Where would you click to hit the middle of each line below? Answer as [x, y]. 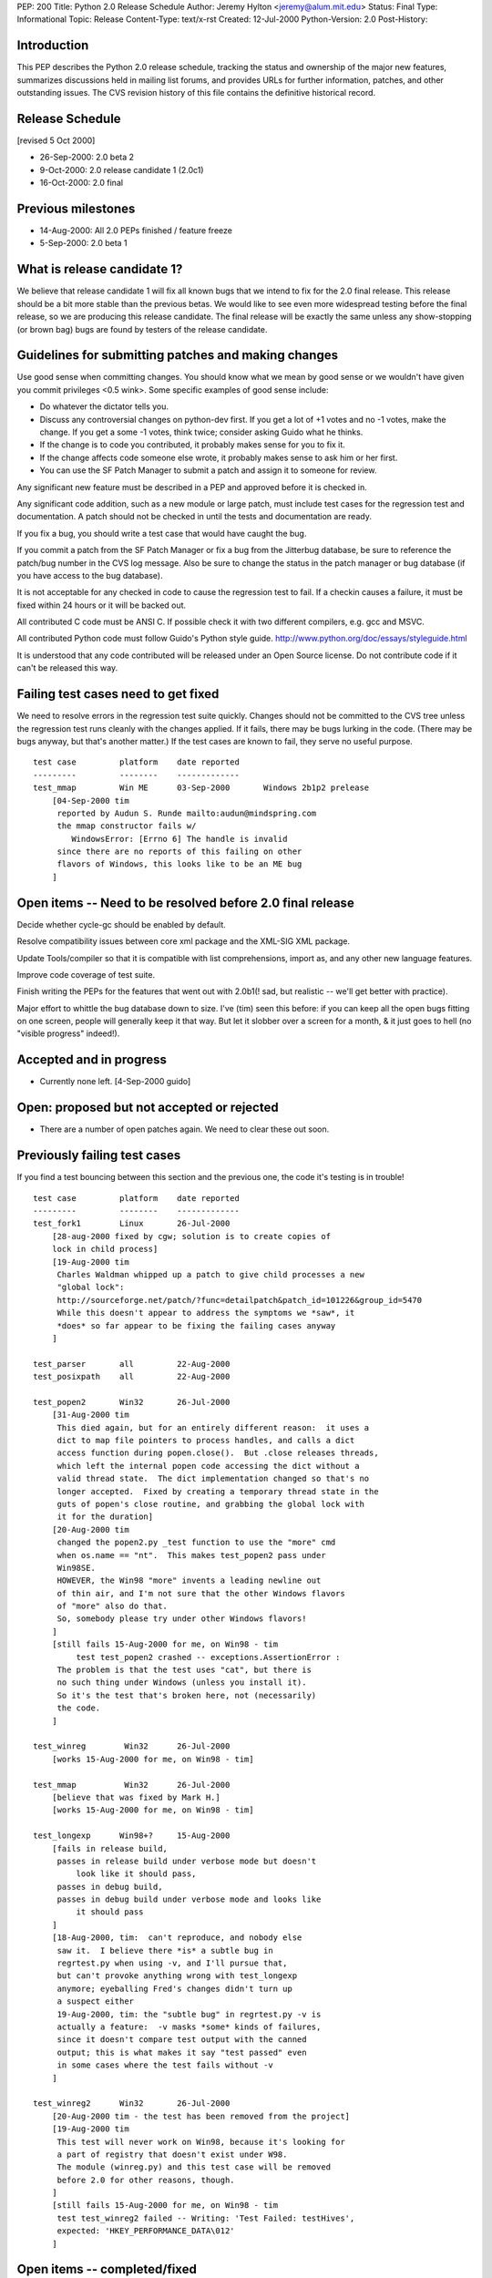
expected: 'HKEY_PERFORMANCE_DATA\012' [146, 2231]
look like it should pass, [136, 1874]
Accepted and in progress [92, 1060]
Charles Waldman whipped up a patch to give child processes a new [210, 1274]
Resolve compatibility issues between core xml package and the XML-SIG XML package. [184, 941]
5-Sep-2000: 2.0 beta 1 [83, 243]
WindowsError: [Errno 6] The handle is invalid [179, 839]
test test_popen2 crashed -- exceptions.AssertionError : [208, 1657]
